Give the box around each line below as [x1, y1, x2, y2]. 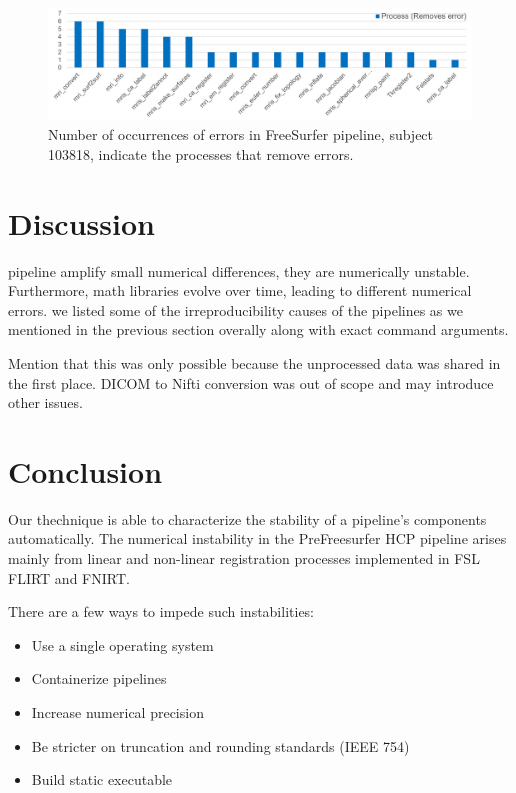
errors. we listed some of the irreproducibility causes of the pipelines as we [8, 299, 463, 320]
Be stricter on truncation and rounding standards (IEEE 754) [31, 735, 410, 756]
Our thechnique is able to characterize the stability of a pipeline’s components [8, 508, 487, 529]
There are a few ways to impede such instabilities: [8, 601, 315, 622]
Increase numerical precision [31, 701, 204, 722]
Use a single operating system [31, 634, 214, 655]
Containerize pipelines [31, 668, 167, 689]
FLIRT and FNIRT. [8, 567, 130, 588]
